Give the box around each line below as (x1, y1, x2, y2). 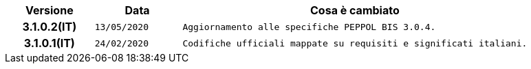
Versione (25, 3, 74, 17)
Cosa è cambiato (310, 3, 400, 17)
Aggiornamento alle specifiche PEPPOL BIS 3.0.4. (182, 21, 436, 32)
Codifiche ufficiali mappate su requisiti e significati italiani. (182, 38, 528, 49)
